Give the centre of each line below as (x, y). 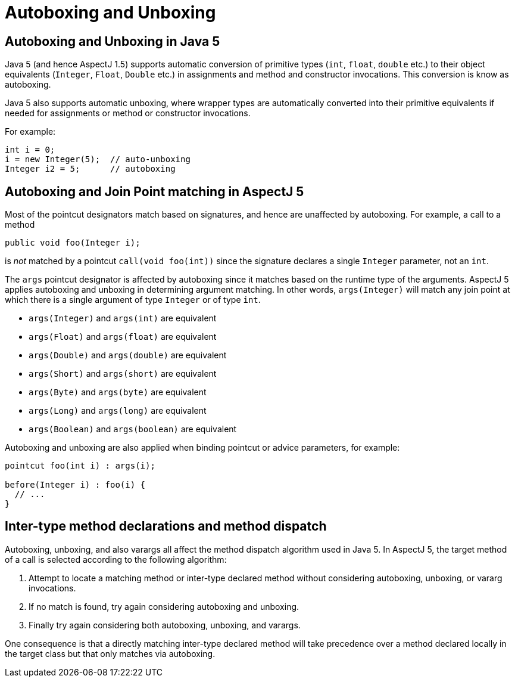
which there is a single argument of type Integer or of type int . (133, 300)
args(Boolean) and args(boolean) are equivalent (133, 429)
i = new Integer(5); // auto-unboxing (98, 159)
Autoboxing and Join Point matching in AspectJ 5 (154, 191)
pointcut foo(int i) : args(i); (80, 466)
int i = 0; (30, 150)
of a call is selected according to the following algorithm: (116, 559)
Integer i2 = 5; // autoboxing (90, 169)
